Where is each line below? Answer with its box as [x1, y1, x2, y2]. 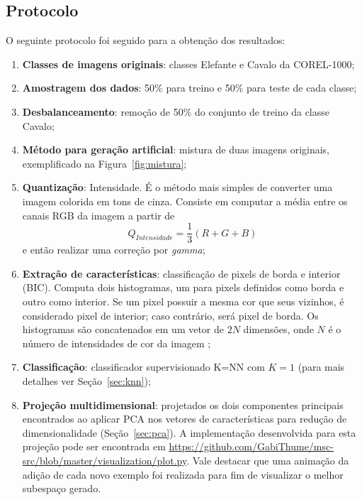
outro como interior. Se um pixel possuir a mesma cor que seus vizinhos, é [22, 293, 344, 308]
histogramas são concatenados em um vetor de [22, 322, 225, 337]
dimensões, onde [243, 322, 314, 337]
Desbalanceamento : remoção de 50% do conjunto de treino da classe [22, 104, 329, 119]
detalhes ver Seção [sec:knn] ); [22, 373, 151, 388]
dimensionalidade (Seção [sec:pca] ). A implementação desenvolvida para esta [22, 425, 356, 440]
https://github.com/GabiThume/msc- [169, 439, 334, 454]
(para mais [298, 359, 345, 374]
